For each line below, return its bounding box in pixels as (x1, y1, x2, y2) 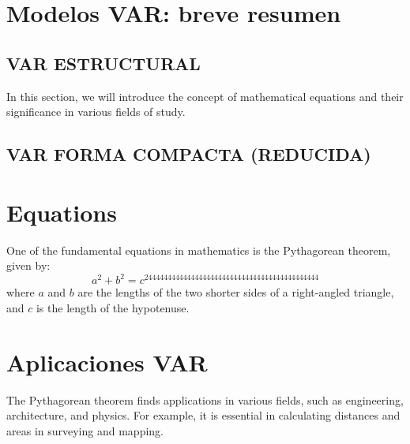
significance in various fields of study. (6, 103, 186, 120)
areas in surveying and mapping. (6, 422, 164, 438)
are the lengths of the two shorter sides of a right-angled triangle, (77, 284, 394, 300)
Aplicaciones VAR (6, 345, 208, 378)
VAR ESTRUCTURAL (6, 50, 201, 75)
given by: (6, 257, 51, 274)
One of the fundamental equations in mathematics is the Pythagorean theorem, (6, 241, 391, 258)
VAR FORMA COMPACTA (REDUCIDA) (6, 142, 371, 166)
